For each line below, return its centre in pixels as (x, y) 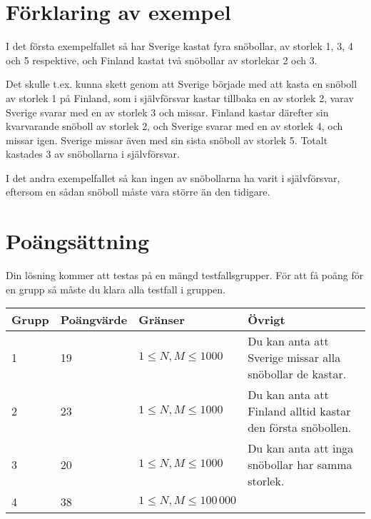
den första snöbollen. (300, 428)
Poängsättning (78, 241)
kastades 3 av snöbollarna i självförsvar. (93, 154)
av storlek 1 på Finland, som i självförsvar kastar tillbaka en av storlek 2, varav (180, 97)
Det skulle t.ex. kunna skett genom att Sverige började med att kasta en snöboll (182, 84)
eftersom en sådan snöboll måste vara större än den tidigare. (138, 192)
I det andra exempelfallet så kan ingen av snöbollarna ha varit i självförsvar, (173, 177)
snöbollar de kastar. (297, 374)
